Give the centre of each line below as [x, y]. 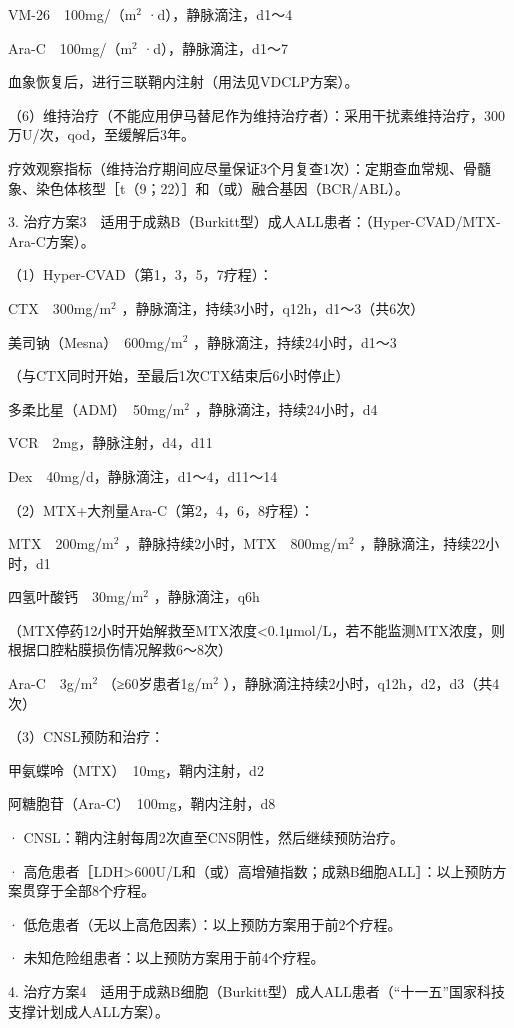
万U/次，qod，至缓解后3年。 [102, 134]
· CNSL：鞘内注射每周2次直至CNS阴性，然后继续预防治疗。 [206, 837]
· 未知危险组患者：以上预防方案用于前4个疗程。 [166, 957]
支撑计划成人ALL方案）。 [88, 1010]
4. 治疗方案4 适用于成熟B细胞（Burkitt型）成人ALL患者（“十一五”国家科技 [257, 991]
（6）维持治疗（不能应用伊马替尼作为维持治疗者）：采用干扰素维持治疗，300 [256, 114]
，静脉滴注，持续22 [422, 543]
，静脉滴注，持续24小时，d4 [286, 408]
